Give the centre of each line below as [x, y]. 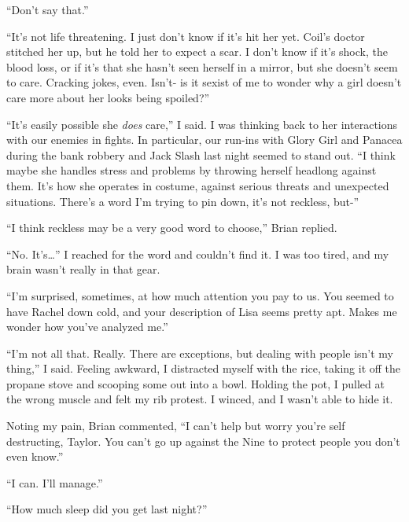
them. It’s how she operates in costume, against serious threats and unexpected [198, 185]
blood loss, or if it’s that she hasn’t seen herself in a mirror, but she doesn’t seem [202, 66]
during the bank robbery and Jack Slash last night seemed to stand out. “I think [201, 154]
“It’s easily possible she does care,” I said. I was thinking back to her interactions [202, 124]
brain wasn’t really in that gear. [83, 269]
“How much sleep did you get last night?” [107, 509]
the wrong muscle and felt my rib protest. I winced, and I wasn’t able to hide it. [200, 399]
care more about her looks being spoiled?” [108, 97]
